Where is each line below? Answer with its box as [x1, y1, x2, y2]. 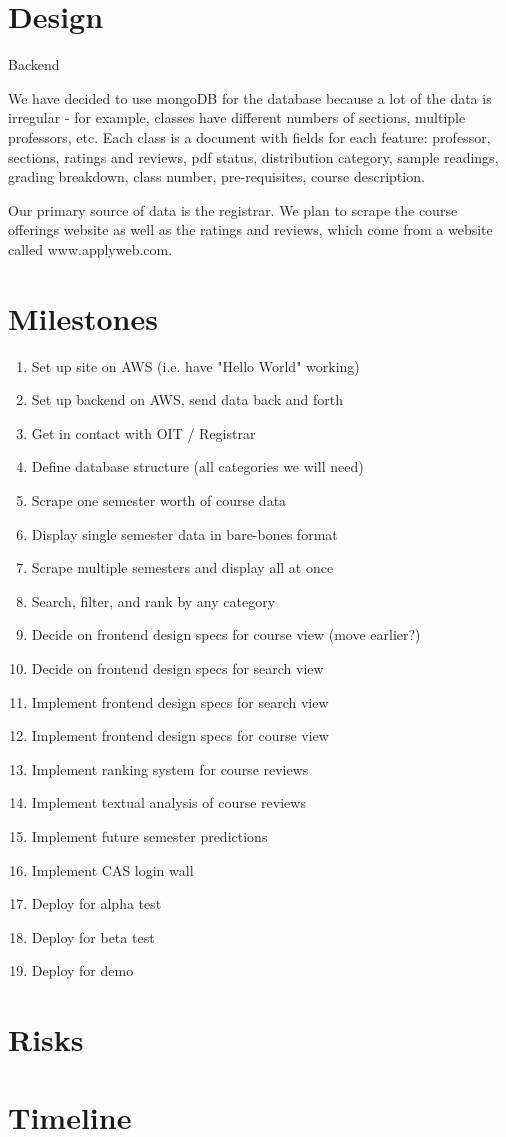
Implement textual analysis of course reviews [31, 792, 306, 813]
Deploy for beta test [31, 926, 155, 947]
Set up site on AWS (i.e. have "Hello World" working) [31, 355, 360, 376]
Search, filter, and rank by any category [31, 590, 276, 611]
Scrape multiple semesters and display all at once [31, 557, 334, 578]
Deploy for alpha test [31, 893, 162, 914]
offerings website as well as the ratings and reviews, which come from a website [8, 219, 493, 240]
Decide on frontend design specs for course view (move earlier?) [31, 624, 421, 645]
